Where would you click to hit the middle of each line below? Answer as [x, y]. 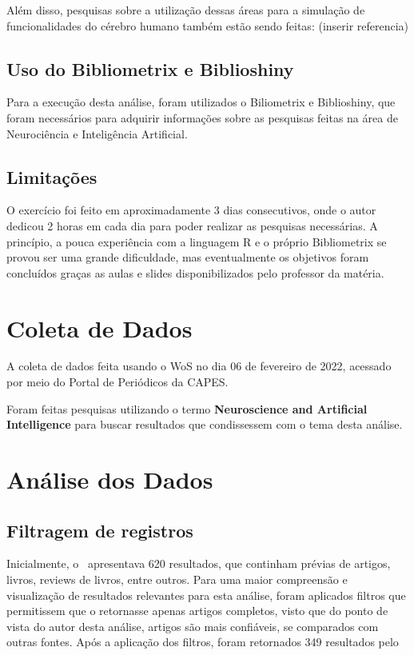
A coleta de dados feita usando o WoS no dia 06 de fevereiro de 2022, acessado [199, 366]
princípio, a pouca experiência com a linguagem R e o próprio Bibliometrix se [197, 241]
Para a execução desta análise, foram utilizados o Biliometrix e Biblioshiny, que [201, 102]
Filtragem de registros [100, 530]
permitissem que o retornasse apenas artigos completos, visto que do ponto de [197, 611]
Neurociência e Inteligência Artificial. [97, 133]
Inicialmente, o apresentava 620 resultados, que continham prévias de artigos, [199, 563]
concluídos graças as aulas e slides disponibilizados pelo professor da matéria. [195, 272]
